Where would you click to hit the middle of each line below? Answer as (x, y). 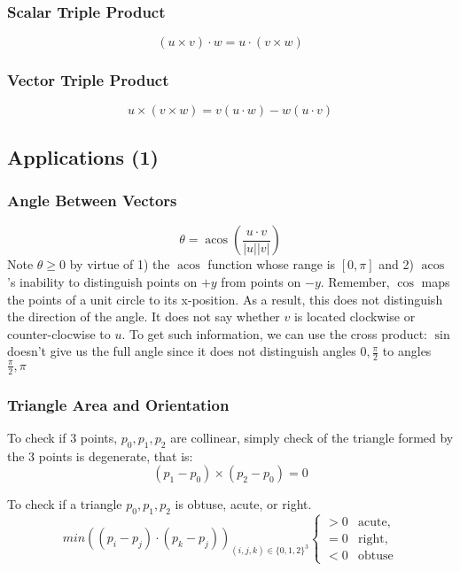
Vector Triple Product (88, 80)
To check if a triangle (65, 504)
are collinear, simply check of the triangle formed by (312, 437)
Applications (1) (83, 156)
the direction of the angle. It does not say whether (144, 316)
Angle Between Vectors (92, 201)
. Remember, (355, 282)
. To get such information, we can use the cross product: (275, 333)
